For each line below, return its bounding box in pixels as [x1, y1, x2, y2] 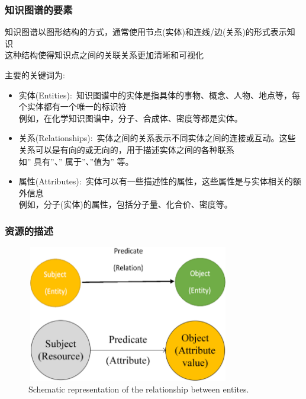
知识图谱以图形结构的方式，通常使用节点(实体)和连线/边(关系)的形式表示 [5, 25, 287, 38]
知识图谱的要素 [5, 2, 73, 17]
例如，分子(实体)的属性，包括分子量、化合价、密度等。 [18, 198, 233, 210]
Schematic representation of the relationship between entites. [28, 383, 249, 395]
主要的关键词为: [5, 69, 65, 81]
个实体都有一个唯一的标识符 [18, 100, 127, 113]
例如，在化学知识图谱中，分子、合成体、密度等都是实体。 [18, 111, 243, 124]
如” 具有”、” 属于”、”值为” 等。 [18, 155, 134, 167]
